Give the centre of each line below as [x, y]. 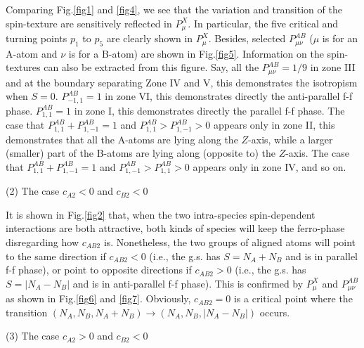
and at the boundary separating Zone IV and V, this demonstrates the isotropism [182, 82]
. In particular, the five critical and [263, 23]
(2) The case [33, 191]
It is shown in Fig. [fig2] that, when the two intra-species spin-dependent [161, 214]
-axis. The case [317, 153]
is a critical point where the [293, 298]
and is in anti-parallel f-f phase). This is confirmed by [188, 283]
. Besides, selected [247, 38]
